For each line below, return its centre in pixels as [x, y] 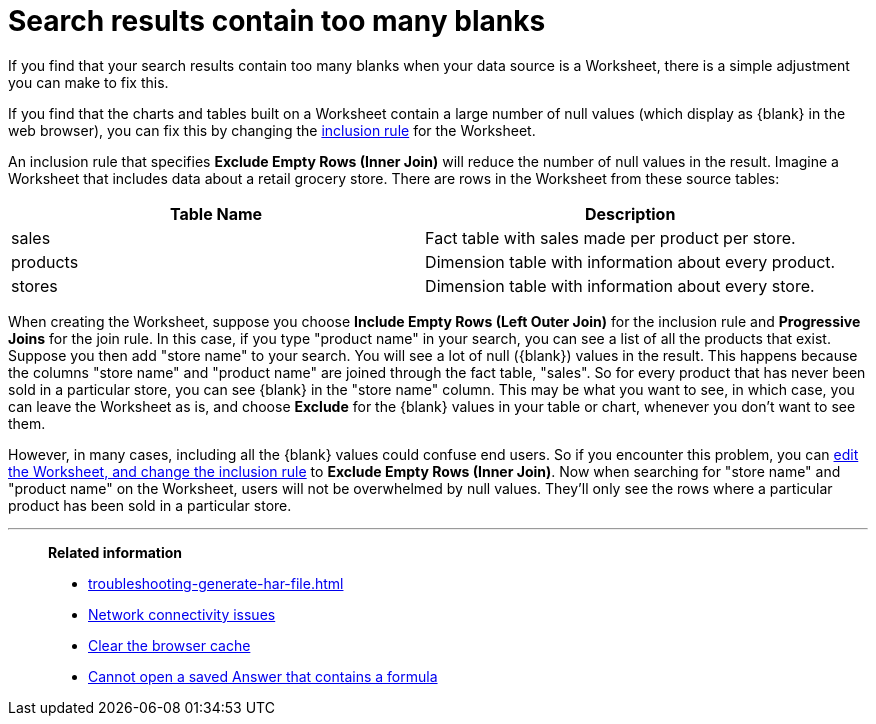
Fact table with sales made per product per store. [610, 237]
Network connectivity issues [182, 614]
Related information [115, 552]
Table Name [216, 213]
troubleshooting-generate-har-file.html [216, 583]
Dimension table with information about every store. [620, 285]
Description [630, 213]
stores [34, 285]
